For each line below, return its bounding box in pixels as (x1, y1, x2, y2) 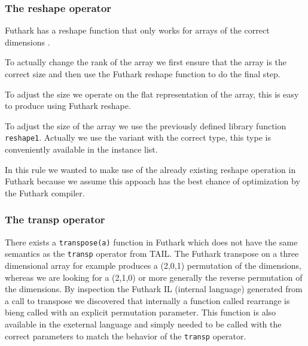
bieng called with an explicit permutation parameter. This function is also (5, 306, 276, 318)
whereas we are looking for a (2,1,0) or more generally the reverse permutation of (5, 271, 303, 283)
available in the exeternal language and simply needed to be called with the (5, 317, 282, 330)
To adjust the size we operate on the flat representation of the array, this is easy (5, 87, 299, 100)
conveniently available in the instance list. (5, 143, 158, 156)
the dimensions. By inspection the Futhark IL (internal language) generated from (5, 283, 303, 295)
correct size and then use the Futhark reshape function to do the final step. (5, 68, 280, 80)
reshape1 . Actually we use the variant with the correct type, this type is (5, 131, 271, 144)
